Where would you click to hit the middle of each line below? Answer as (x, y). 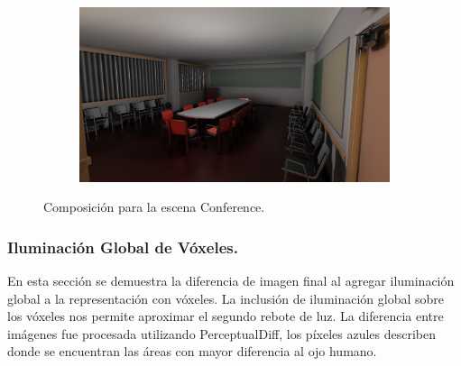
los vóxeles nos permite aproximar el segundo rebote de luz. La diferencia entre (226, 316)
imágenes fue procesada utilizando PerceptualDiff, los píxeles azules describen (222, 333)
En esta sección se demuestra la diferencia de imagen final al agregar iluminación (231, 280)
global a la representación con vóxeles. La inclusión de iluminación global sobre (226, 298)
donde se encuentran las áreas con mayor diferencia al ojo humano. (192, 351)
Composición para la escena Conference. (154, 207)
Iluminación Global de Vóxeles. (123, 247)
